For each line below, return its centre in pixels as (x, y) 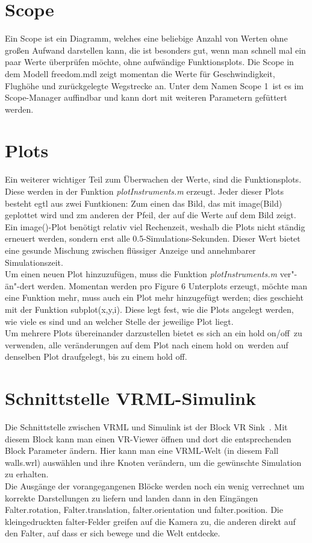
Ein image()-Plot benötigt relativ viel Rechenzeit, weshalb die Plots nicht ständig (155, 226)
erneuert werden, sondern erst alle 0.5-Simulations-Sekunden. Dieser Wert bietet (153, 238)
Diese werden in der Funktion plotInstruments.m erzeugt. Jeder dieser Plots (145, 191)
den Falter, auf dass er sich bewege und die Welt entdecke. (113, 533)
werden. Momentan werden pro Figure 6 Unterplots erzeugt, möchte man (172, 285)
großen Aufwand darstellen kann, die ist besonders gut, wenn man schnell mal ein (155, 50)
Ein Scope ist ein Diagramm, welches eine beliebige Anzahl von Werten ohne (146, 38)
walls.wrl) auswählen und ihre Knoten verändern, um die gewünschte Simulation (153, 462)
